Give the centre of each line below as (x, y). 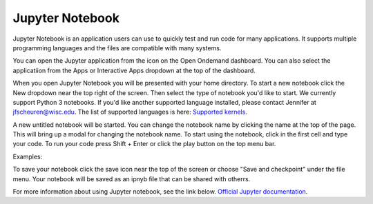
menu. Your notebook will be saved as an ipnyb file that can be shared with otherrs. (132, 178)
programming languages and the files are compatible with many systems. (117, 48)
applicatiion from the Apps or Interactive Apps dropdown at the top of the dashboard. (134, 70)
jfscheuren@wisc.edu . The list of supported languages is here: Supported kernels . (130, 112)
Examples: (28, 156)
